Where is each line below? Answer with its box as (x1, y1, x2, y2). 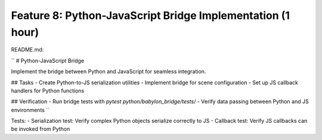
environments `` (11, 106, 50, 113)
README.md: (11, 46, 44, 53)
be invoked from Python (11, 125, 70, 133)
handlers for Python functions (11, 87, 85, 94)
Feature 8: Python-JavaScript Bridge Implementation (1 (11, 9, 290, 22)
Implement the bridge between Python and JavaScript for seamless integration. (11, 68, 206, 75)
